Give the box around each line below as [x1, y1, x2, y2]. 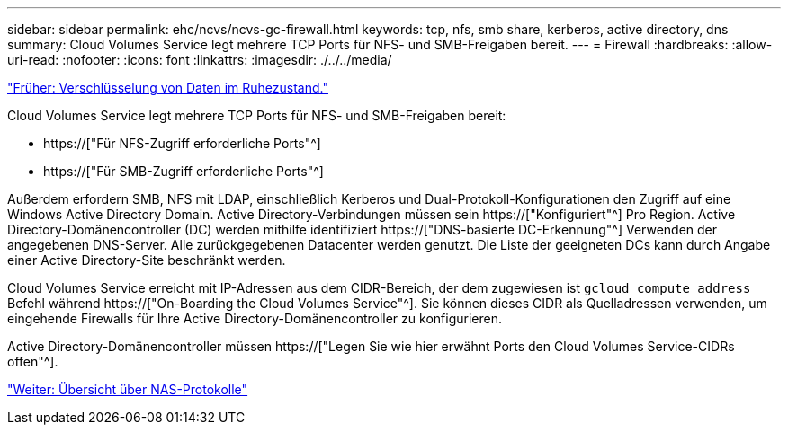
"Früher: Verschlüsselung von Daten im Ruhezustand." [7, 80, 328, 95]
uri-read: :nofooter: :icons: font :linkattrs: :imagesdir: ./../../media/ [7, 52, 392, 67]
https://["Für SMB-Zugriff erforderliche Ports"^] [43, 163, 324, 179]
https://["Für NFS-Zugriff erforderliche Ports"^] [43, 136, 321, 151]
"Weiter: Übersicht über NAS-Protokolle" [7, 382, 248, 397]
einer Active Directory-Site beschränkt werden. [7, 252, 286, 268]
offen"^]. [7, 354, 58, 369]
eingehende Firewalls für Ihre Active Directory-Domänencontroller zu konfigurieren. [7, 311, 502, 326]
